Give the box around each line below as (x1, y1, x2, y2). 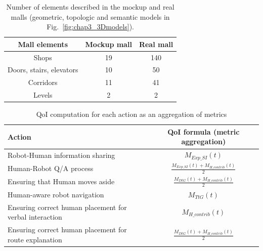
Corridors (28, 77, 58, 88)
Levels (33, 90, 53, 100)
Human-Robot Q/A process (8, 162, 94, 173)
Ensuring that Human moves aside (8, 176, 115, 187)
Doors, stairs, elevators (8, 64, 78, 75)
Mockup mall (85, 38, 132, 49)
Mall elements (18, 38, 68, 49)
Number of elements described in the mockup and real (6, 2, 174, 12)
